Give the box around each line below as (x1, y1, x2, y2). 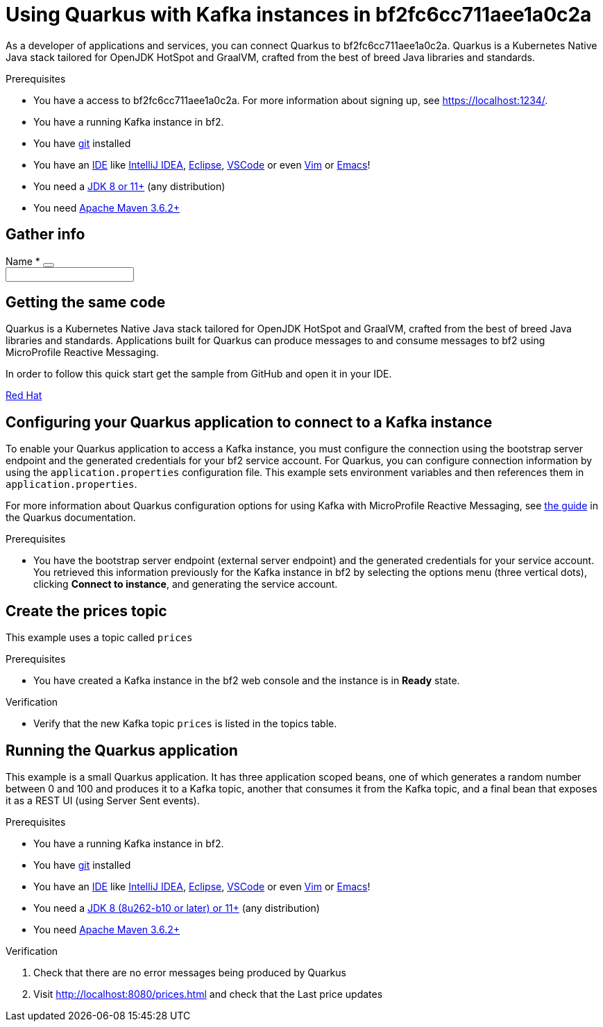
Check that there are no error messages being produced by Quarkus (33, 966, 346, 978)
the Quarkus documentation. (6, 511, 136, 524)
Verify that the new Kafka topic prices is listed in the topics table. (33, 718, 337, 730)
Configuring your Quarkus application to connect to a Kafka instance (6, 413, 493, 431)
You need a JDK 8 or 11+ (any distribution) (33, 180, 226, 192)
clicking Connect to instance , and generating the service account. (33, 578, 338, 591)
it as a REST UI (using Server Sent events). (6, 794, 200, 806)
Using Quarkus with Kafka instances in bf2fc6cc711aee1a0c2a (6, 3, 592, 26)
